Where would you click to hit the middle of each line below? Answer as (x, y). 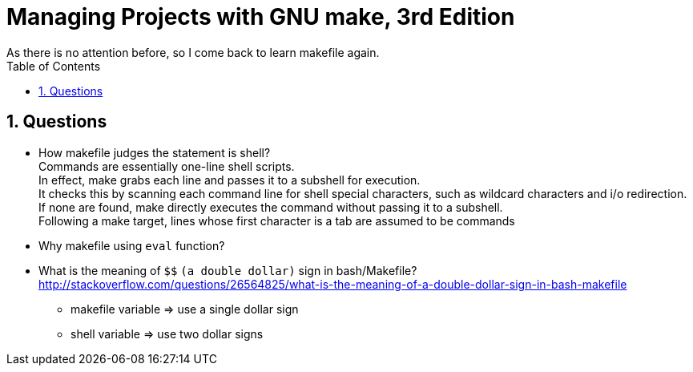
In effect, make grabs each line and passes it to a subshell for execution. (230, 180)
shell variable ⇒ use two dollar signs (167, 334)
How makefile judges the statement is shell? (155, 152)
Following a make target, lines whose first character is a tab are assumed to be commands (277, 220)
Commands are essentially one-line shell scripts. (167, 166)
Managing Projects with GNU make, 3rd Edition (261, 17)
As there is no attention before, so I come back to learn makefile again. (193, 52)
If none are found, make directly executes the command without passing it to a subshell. (271, 207)
